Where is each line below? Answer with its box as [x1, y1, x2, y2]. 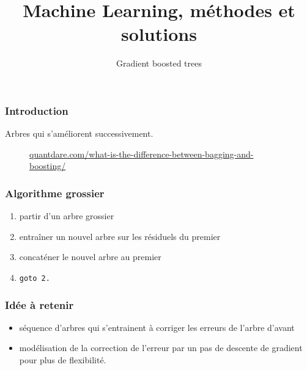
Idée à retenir [5, 297, 74, 312]
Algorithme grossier [5, 185, 105, 200]
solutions [121, 21, 197, 46]
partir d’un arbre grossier [19, 209, 114, 222]
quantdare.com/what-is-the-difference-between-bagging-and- [29, 147, 254, 160]
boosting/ [29, 159, 66, 172]
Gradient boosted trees [116, 57, 202, 70]
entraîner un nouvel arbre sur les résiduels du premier [19, 230, 221, 242]
